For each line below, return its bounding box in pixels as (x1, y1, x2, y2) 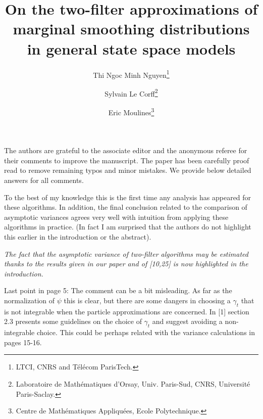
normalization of (4, 295, 55, 305)
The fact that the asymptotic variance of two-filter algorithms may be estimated (4, 248, 248, 259)
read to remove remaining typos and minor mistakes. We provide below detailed (4, 165, 251, 175)
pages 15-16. (4, 337, 42, 347)
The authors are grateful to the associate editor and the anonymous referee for (4, 145, 247, 156)
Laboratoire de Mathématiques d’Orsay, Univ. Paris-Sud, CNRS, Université (16, 378, 250, 389)
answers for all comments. (4, 175, 84, 185)
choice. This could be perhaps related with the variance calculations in (36, 327, 255, 338)
